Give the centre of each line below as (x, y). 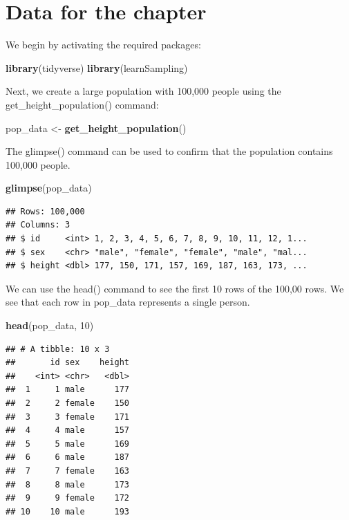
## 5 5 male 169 (67, 444)
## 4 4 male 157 (67, 430)
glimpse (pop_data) (49, 188)
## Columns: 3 (38, 225)
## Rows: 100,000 (45, 211)
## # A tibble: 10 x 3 (58, 349)
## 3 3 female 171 (67, 417)
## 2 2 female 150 (67, 403)
